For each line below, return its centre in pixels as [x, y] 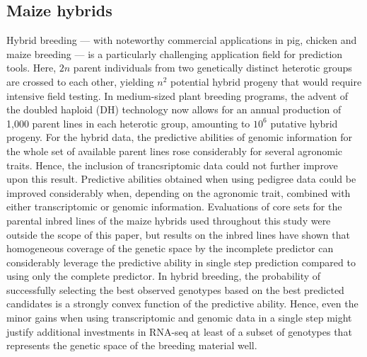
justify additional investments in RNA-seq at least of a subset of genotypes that [179, 331]
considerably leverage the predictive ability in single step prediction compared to [181, 262]
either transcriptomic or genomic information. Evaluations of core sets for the [174, 206]
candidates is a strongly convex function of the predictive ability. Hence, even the [182, 304]
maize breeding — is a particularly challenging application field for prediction [175, 53]
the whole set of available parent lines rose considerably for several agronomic [175, 151]
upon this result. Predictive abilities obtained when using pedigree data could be [181, 179]
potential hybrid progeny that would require [266, 81]
